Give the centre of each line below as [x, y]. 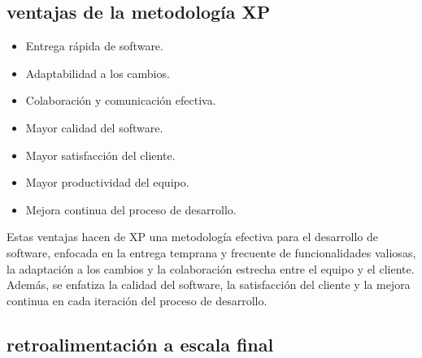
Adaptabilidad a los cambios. [98, 73]
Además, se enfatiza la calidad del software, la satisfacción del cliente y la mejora [209, 285]
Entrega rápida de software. [94, 46]
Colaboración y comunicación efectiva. [121, 100]
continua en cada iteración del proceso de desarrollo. [137, 300]
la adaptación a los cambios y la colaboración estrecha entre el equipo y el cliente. [211, 268]
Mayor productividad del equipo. [107, 182]
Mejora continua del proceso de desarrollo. [131, 209]
